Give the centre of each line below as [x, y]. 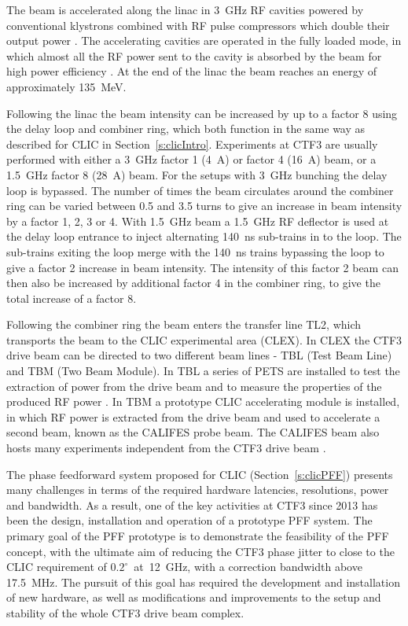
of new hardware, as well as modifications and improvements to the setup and [194, 597]
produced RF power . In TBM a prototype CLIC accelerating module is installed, [203, 401]
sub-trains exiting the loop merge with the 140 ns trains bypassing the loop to [195, 251]
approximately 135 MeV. [66, 86]
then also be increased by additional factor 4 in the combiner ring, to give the [193, 283]
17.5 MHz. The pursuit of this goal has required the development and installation [203, 582]
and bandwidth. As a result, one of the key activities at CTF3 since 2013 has [192, 504]
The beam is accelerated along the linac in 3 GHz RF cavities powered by [185, 9]
